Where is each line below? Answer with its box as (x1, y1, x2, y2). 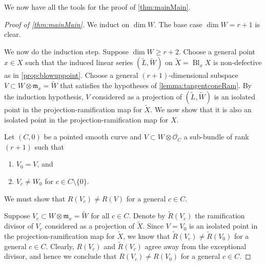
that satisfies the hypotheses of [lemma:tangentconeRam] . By (60, 80, 252, 91)
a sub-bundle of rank (183, 131, 249, 142)
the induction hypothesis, (4, 91, 84, 101)
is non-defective (213, 57, 262, 68)
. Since (142, 220, 163, 231)
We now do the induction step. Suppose (4, 46, 129, 56)
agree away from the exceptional (145, 240, 247, 251)
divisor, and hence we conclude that (4, 251, 117, 261)
